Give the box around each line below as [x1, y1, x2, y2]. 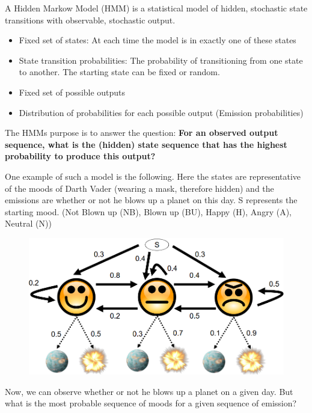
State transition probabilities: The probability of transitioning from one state [19, 54, 303, 66]
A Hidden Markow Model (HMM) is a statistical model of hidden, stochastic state [5, 2, 308, 14]
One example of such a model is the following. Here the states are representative [5, 170, 301, 182]
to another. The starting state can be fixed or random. [19, 66, 220, 78]
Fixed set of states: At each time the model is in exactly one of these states [19, 34, 296, 46]
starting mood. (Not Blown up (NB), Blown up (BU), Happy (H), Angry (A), [5, 205, 292, 218]
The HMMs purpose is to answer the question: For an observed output [5, 126, 278, 139]
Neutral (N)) [5, 217, 52, 230]
